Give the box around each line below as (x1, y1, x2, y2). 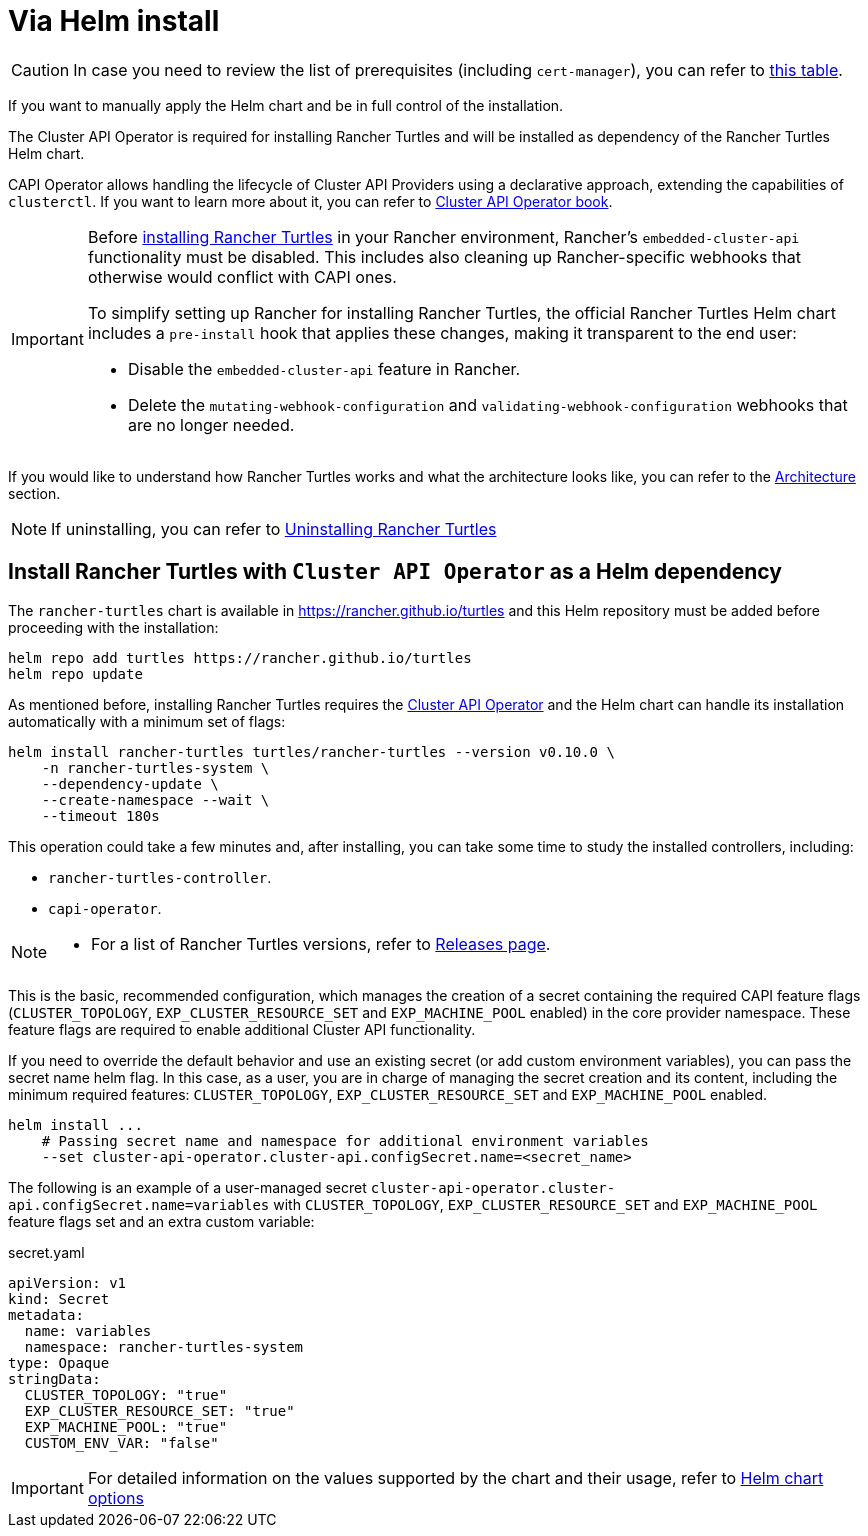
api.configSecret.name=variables (8, 1196, 270, 1213)
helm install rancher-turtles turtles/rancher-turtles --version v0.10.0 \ (8, 743, 615, 760)
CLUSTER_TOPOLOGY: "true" (24, 1386, 228, 1403)
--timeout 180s (41, 807, 160, 824)
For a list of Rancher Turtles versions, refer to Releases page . (91, 933, 551, 954)
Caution (11, 59, 70, 80)
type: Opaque (8, 1354, 110, 1371)
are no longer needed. (127, 414, 295, 435)
